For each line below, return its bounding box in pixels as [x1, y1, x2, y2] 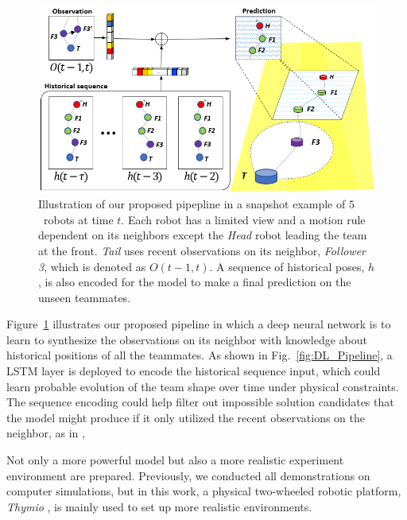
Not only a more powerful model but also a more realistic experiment [6, 452, 344, 468]
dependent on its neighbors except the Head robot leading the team [38, 227, 367, 243]
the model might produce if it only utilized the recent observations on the [6, 409, 365, 425]
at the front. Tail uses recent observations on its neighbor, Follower [38, 242, 366, 258]
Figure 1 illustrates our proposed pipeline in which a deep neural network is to [6, 316, 391, 332]
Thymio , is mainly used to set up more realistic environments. [6, 498, 312, 514]
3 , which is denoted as [38, 258, 146, 274]
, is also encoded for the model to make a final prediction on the [38, 274, 351, 290]
